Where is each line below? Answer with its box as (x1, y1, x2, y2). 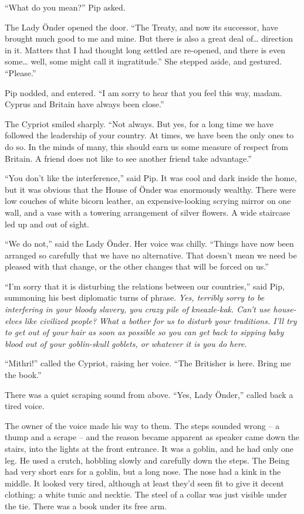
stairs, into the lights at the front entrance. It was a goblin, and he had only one (5, 442, 293, 454)
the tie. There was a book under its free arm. (5, 499, 167, 512)
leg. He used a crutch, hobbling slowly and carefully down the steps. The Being (5, 454, 290, 466)
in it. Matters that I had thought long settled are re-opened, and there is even (5, 43, 285, 56)
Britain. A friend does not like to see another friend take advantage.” (5, 152, 252, 164)
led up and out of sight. (5, 217, 89, 230)
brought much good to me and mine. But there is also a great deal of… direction (5, 32, 293, 45)
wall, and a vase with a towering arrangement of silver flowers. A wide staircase (5, 206, 291, 218)
